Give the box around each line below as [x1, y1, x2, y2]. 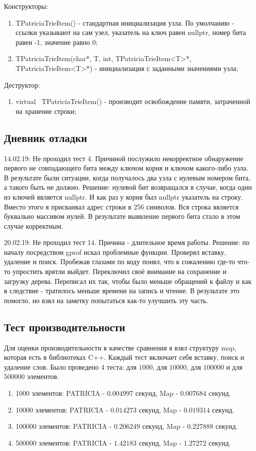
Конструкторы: [4, 1, 48, 11]
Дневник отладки [4, 130, 87, 145]
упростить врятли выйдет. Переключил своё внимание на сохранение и [12, 266, 226, 277]
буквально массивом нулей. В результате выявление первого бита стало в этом [4, 211, 240, 221]
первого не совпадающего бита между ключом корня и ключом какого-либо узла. [4, 163, 249, 173]
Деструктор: [4, 79, 40, 90]
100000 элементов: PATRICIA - [15, 421, 112, 431]
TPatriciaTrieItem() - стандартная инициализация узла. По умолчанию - [15, 17, 234, 28]
